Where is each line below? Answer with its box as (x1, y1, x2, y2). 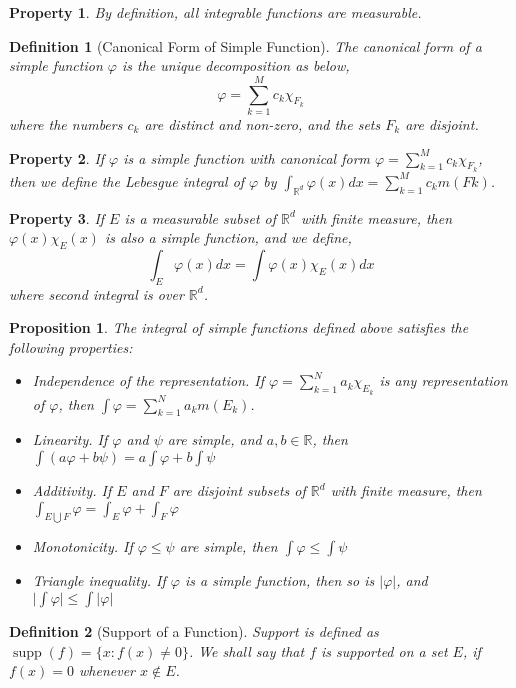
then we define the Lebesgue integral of (9, 170, 245, 191)
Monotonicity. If (32, 536, 133, 557)
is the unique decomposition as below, (121, 55, 350, 76)
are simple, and (167, 429, 262, 450)
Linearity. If (32, 429, 108, 450)
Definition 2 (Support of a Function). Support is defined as (9, 621, 379, 642)
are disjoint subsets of (172, 480, 306, 501)
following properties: (9, 336, 133, 357)
